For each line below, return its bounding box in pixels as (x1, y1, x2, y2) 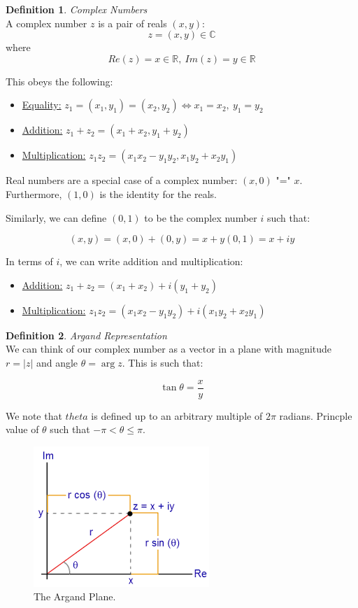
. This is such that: (122, 355, 203, 369)
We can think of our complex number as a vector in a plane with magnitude (6, 341, 332, 356)
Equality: (22, 97, 62, 112)
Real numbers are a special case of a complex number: (6, 173, 238, 188)
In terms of (6, 254, 53, 269)
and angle (36, 355, 78, 369)
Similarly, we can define (6, 210, 107, 225)
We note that (6, 408, 62, 423)
